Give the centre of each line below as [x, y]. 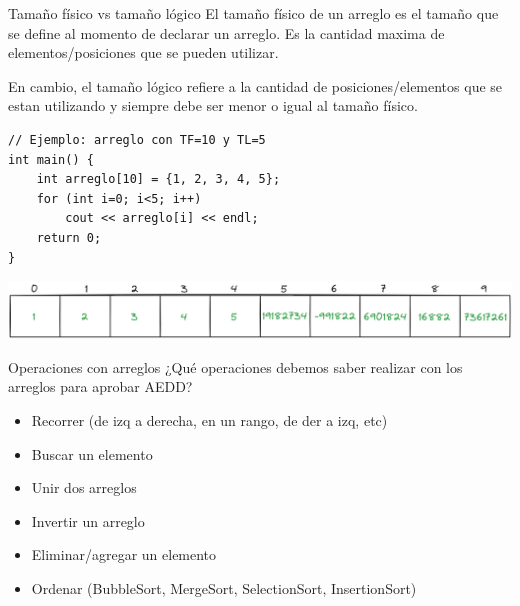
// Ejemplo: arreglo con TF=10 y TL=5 [137, 139]
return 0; [69, 237]
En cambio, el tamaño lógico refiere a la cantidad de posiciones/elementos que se [255, 85]
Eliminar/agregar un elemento [124, 554]
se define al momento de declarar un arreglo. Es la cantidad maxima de [226, 32]
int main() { [51, 159]
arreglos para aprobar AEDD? [100, 386]
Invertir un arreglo [88, 520]
